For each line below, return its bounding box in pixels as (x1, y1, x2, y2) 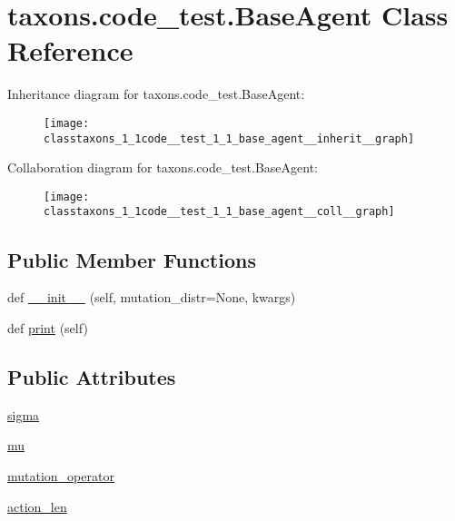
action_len (7, 496, 67, 516)
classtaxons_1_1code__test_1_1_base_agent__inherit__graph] (44, 132, 415, 145)
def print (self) (7, 318, 88, 337)
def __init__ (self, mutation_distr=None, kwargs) (7, 288, 296, 307)
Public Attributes (7, 362, 176, 390)
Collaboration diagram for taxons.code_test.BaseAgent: (7, 158, 319, 177)
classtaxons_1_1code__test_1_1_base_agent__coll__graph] (44, 205, 395, 219)
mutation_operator (7, 466, 114, 485)
